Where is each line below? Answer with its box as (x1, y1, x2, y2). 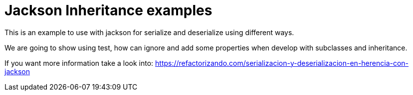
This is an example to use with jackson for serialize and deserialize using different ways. (4, 28, 294, 37)
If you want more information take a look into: (4, 58, 154, 67)
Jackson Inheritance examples (4, 2, 212, 19)
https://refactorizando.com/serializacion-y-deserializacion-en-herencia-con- (155, 58, 409, 67)
